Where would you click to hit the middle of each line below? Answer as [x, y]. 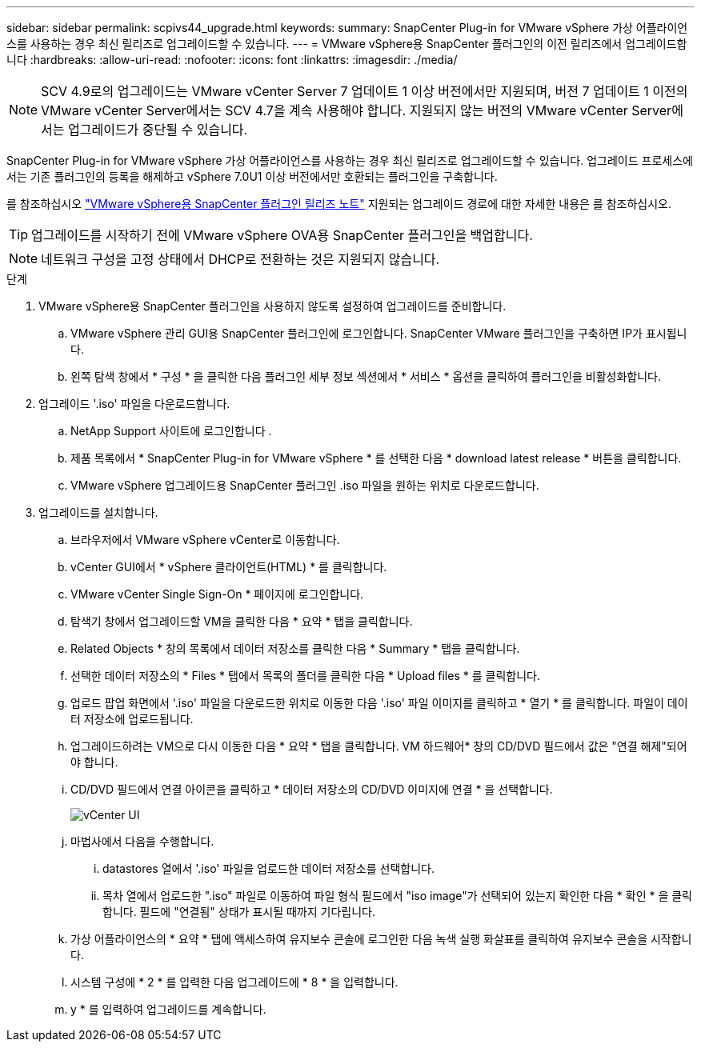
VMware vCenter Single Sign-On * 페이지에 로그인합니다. [217, 594]
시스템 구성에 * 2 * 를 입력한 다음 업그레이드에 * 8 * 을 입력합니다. [234, 982]
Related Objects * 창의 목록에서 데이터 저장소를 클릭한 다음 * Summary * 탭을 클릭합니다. [295, 648]
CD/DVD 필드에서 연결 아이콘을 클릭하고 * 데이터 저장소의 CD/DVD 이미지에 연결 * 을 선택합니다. [312, 789]
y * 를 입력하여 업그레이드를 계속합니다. [168, 1009]
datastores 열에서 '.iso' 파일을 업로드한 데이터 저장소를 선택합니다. [268, 868]
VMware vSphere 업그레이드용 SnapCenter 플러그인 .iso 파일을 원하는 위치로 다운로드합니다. [305, 485]
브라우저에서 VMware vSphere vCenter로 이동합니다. [205, 540]
